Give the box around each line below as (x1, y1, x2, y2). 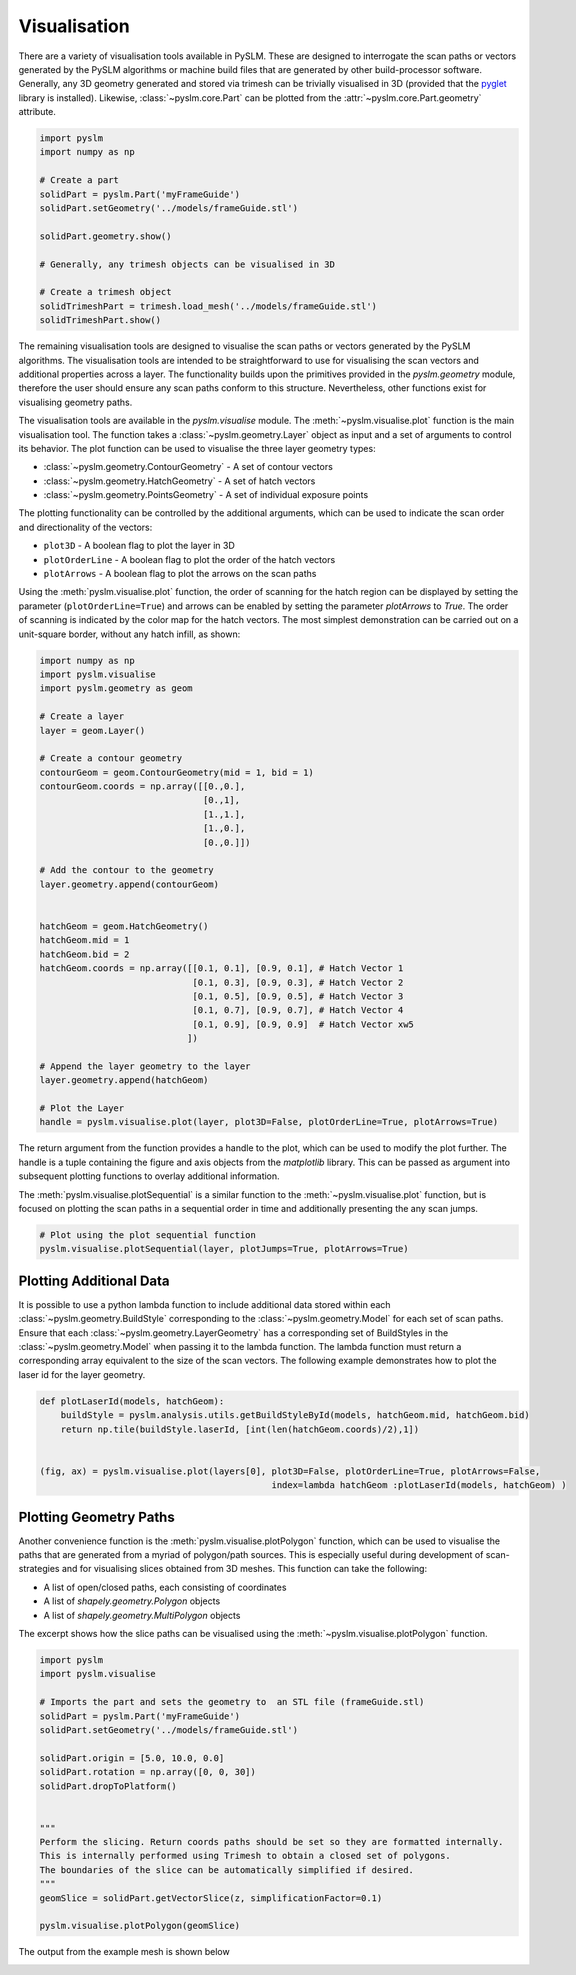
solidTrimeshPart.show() (39, 315, 162, 326)
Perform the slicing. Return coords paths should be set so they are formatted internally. (39, 1836, 504, 1848)
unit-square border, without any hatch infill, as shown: (18, 628, 241, 640)
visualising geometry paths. (18, 396, 133, 408)
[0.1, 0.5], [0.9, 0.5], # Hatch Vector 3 (192, 990, 404, 1002)
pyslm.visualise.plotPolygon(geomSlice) (39, 1920, 240, 1932)
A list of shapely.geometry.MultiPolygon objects (43, 1609, 241, 1621)
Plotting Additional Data (18, 1272, 170, 1289)
